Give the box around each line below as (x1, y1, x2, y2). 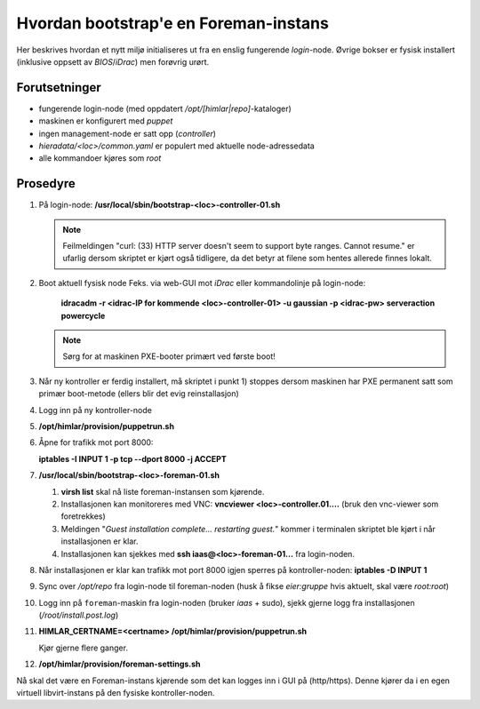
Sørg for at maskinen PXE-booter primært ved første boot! (62, 351, 276, 362)
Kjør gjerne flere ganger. (38, 642, 129, 653)
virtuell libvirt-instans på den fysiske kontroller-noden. (16, 688, 215, 698)
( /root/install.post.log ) (38, 609, 119, 621)
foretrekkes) (60, 511, 106, 522)
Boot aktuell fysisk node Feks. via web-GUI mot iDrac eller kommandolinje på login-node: (38, 277, 366, 288)
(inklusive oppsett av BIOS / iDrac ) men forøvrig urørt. (16, 56, 210, 67)
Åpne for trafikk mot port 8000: (38, 437, 154, 448)
